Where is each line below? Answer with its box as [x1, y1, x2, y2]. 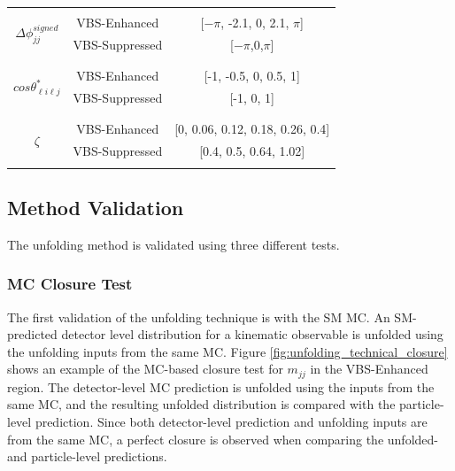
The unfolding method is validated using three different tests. [7, 235, 340, 253]
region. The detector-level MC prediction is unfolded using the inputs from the [7, 377, 435, 396]
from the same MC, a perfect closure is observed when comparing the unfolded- [7, 429, 438, 448]
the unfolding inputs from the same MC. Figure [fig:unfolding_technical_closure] [7, 342, 448, 360]
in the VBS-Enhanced [310, 359, 428, 378]
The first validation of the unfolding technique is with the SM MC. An [7, 307, 390, 326]
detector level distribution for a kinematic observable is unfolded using [61, 325, 443, 344]
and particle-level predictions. [7, 447, 167, 466]
